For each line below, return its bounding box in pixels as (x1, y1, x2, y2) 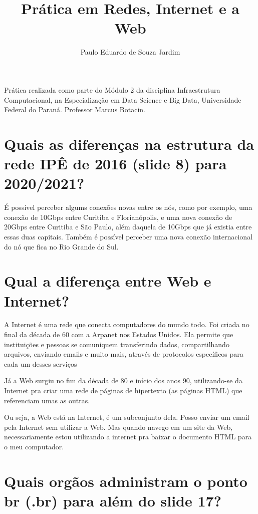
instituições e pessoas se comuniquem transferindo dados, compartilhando (4, 339, 229, 349)
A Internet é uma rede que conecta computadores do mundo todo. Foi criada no (4, 319, 249, 330)
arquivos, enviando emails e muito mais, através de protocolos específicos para (4, 349, 243, 359)
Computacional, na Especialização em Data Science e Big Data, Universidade (4, 94, 241, 105)
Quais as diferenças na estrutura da (4, 133, 254, 154)
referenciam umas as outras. (4, 395, 90, 405)
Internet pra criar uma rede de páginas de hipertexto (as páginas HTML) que (4, 385, 242, 396)
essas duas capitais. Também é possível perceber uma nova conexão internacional (4, 231, 253, 241)
